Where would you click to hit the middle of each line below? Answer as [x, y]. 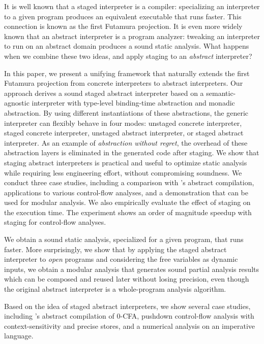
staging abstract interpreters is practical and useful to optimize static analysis [126, 162]
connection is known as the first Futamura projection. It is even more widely [123, 26]
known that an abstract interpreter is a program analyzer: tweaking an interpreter [132, 36]
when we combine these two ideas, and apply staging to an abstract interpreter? [128, 56]
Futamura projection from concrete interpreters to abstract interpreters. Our [124, 83]
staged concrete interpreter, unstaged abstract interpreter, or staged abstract [124, 133]
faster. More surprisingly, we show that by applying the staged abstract [115, 249]
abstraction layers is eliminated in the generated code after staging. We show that [132, 152]
